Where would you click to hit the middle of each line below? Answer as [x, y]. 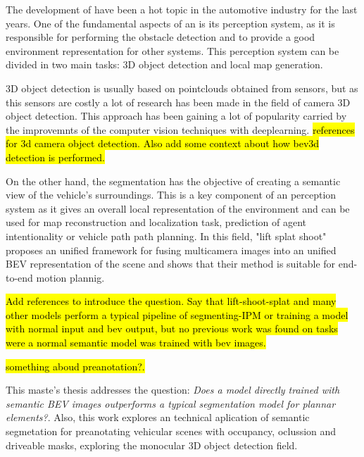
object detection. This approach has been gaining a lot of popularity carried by [176, 116]
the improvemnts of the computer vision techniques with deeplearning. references [180, 129]
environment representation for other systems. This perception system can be [172, 50]
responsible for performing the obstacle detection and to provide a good [161, 37]
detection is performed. [55, 157]
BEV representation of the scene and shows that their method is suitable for [171, 264]
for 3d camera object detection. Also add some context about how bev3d [163, 143]
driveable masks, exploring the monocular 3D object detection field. [152, 445]
